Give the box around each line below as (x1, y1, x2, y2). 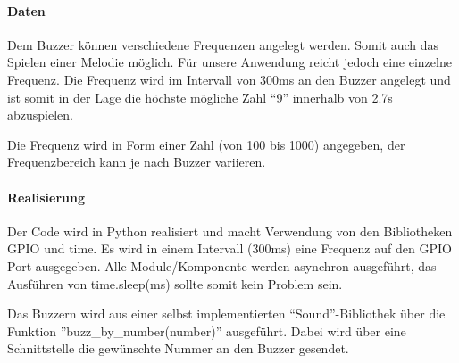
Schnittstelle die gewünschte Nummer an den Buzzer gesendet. (7, 339, 349, 358)
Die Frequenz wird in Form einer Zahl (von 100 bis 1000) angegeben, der (7, 135, 405, 153)
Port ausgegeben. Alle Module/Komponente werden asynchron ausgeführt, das (7, 256, 437, 275)
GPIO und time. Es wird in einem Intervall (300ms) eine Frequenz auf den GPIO (7, 239, 452, 258)
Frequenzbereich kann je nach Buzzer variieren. (7, 153, 266, 171)
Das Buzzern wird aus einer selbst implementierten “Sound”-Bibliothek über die (7, 304, 446, 323)
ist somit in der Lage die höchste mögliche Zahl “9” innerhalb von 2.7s (7, 87, 393, 106)
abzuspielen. (7, 105, 73, 124)
